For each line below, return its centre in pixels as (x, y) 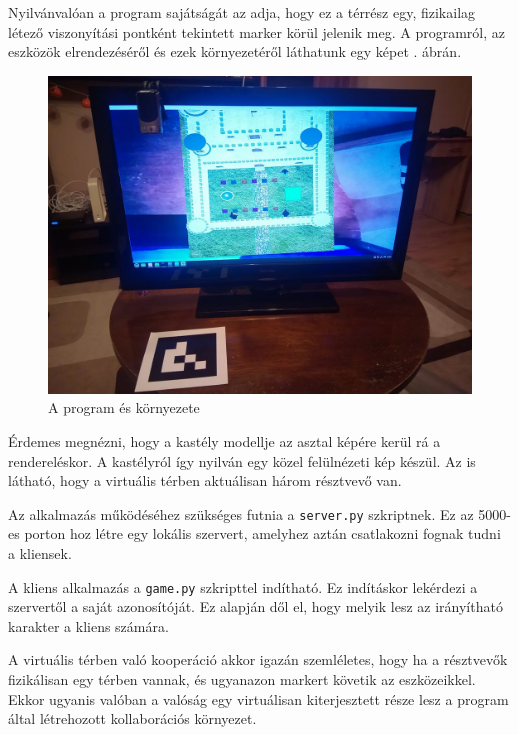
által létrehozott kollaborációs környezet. (132, 718)
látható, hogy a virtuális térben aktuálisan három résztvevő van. (205, 480)
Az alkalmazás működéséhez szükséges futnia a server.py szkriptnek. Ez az (241, 513)
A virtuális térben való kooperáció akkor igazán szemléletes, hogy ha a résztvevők (258, 659)
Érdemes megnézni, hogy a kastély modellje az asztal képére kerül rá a (224, 440)
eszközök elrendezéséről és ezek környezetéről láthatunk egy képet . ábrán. (235, 51)
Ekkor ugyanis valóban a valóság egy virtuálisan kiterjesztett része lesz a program (258, 698)
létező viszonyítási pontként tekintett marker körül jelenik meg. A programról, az (256, 31)
